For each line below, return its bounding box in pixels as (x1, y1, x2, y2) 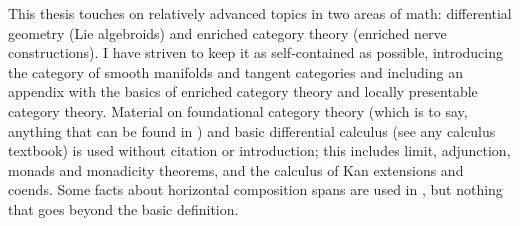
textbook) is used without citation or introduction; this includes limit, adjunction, (8, 140, 511, 161)
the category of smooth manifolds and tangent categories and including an (8, 61, 463, 82)
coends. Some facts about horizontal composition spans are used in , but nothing (8, 179, 503, 200)
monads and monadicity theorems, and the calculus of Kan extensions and (8, 159, 464, 180)
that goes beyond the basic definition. (8, 198, 239, 219)
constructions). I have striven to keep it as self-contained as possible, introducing (8, 42, 503, 63)
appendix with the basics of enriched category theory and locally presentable (8, 81, 478, 102)
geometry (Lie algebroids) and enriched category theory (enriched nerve (8, 22, 447, 43)
